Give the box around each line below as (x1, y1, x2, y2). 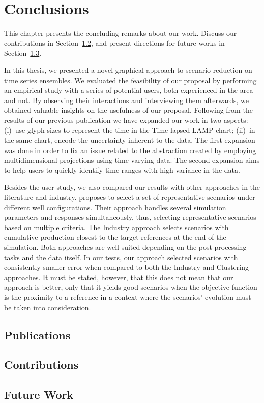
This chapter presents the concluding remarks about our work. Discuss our (4, 28, 237, 38)
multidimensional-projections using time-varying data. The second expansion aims (4, 155, 260, 165)
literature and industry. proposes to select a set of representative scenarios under (4, 192, 255, 203)
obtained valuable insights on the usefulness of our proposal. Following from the (4, 105, 253, 115)
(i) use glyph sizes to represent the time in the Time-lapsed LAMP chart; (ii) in (4, 124, 255, 135)
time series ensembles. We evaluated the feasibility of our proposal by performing (4, 74, 257, 85)
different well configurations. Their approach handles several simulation (4, 202, 226, 212)
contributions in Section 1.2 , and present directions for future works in (4, 37, 225, 48)
